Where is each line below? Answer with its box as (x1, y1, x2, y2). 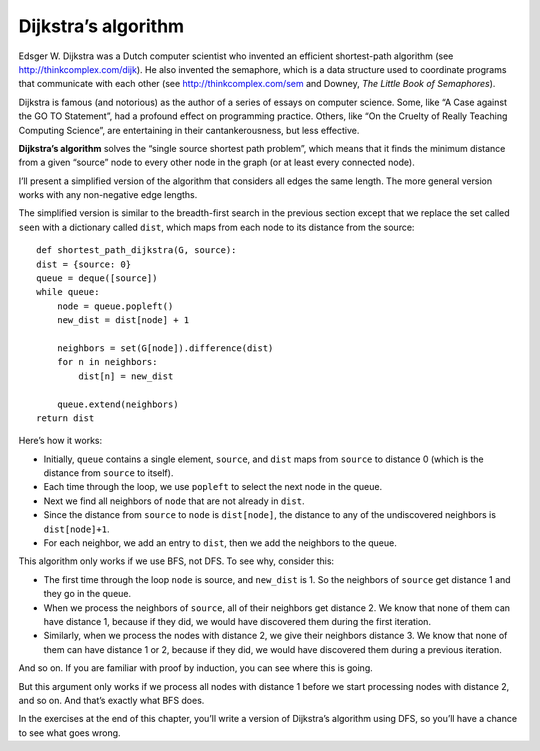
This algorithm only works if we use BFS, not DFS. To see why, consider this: (18, 555, 335, 567)
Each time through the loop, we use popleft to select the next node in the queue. (43, 481, 383, 493)
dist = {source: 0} (36, 258, 132, 270)
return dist (36, 412, 95, 424)
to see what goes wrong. (18, 726, 121, 739)
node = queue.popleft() (56, 300, 174, 312)
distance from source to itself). (43, 467, 174, 479)
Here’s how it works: (18, 435, 103, 447)
